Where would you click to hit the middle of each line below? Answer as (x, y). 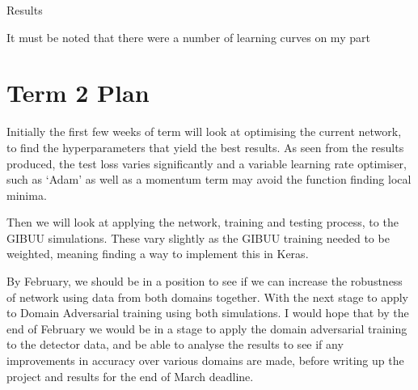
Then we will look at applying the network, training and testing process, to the (203, 222)
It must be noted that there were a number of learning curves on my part (188, 37)
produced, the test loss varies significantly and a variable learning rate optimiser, (207, 163)
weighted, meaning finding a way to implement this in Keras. (158, 254)
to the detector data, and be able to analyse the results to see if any (175, 344)
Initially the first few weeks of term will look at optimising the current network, (204, 131)
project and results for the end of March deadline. (130, 376)
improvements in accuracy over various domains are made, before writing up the (205, 360)
